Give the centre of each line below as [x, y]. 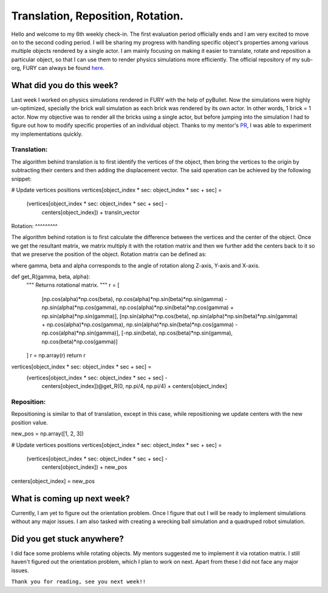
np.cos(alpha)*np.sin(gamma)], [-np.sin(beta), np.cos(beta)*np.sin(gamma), [137, 333]
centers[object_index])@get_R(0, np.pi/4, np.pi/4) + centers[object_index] [134, 386]
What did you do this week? [65, 85]
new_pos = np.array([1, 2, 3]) [48, 434]
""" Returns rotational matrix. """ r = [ [73, 285]
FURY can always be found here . [63, 68]
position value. [29, 422]
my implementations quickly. [47, 134]
